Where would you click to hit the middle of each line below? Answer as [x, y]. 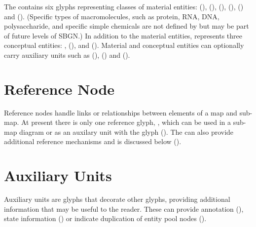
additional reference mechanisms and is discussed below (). [93, 141]
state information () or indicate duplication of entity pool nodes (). [105, 218]
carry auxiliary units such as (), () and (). [67, 55]
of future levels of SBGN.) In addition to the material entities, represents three [123, 35]
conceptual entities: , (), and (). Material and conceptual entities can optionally [124, 45]
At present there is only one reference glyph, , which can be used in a [126, 122]
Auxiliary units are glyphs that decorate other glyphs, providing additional [117, 199]
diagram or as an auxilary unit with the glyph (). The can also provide [127, 132]
